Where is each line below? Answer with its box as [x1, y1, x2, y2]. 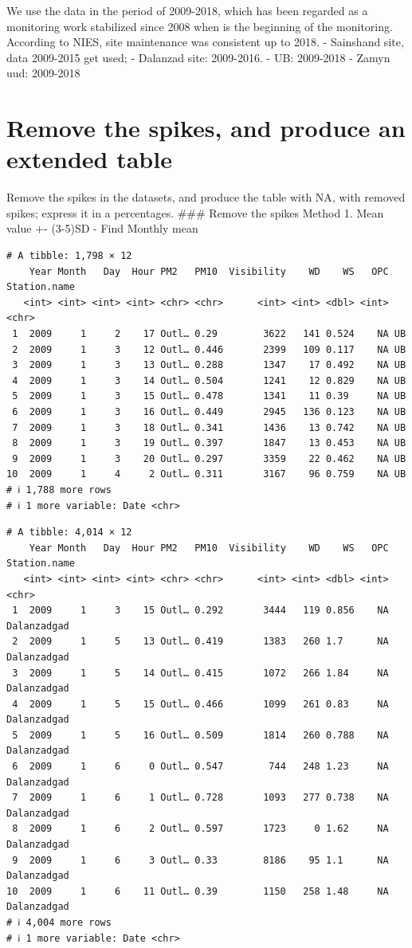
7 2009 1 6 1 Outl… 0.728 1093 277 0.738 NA [12, 792, 389, 804]
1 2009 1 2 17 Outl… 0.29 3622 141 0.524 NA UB [12, 328, 406, 340]
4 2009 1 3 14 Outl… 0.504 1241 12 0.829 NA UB [12, 374, 406, 386]
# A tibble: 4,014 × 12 [6, 527, 132, 539]
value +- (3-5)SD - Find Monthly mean [6, 220, 198, 237]
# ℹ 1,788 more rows [6, 484, 112, 496]
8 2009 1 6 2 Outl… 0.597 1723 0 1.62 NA [12, 823, 389, 835]
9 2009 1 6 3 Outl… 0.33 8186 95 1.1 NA [12, 854, 389, 866]
